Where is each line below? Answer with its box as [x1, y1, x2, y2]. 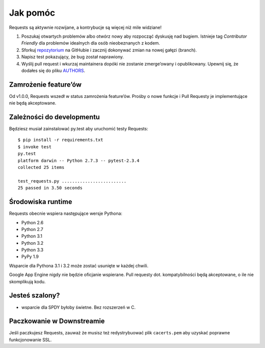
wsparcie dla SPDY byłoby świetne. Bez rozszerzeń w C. [21, 304, 136, 310]
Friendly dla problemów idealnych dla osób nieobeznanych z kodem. [21, 40, 160, 46]
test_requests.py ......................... [18, 178, 127, 184]
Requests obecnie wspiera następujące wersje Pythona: [9, 210, 123, 216]
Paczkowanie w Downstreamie [9, 317, 105, 325]
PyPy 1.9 [21, 254, 39, 259]
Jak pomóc [9, 7, 55, 18]
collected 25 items [18, 164, 65, 170]
